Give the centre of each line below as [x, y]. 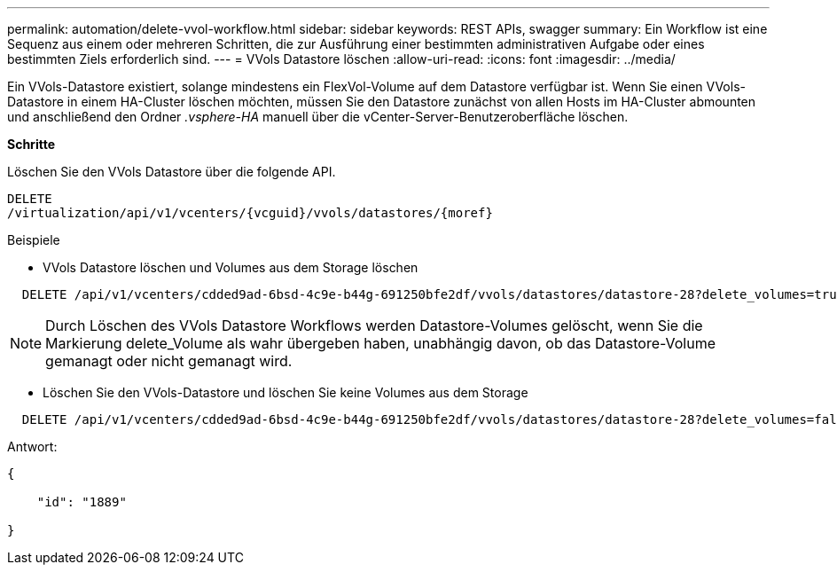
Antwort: [32, 447]
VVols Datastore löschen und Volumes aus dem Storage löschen [231, 267]
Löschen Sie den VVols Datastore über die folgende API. [172, 172]
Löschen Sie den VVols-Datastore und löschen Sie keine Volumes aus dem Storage [286, 392]
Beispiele [34, 240]
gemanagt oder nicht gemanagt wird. [169, 361]
